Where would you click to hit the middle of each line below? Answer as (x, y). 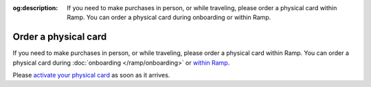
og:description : (35, 8)
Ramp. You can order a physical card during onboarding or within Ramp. (169, 18)
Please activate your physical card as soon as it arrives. (91, 75)
